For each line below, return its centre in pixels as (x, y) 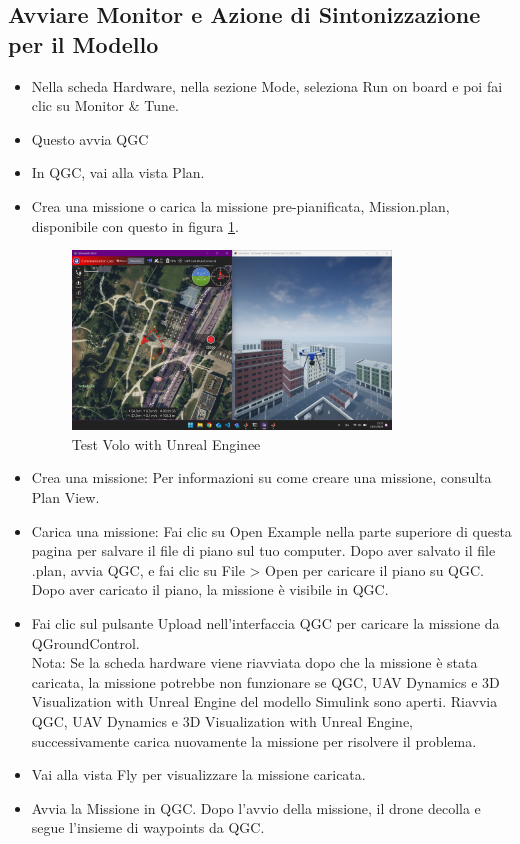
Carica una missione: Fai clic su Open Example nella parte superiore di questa (271, 530)
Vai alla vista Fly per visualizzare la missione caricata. (198, 774)
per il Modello (83, 43)
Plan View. (65, 497)
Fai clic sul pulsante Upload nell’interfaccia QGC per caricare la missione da (265, 622)
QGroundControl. (85, 642)
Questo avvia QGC (90, 138)
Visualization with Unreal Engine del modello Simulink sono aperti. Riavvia (264, 701)
